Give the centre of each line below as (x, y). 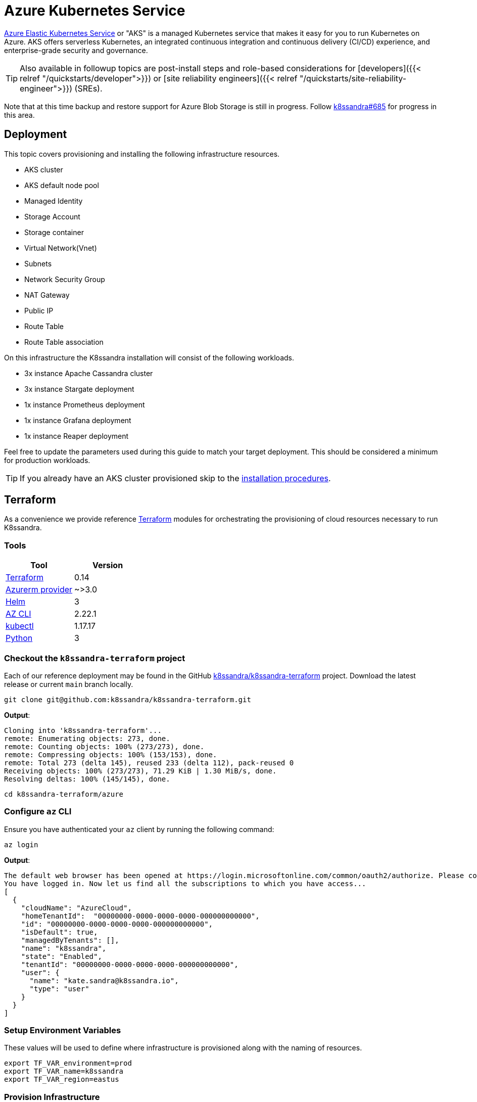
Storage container (54, 232)
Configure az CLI (38, 812)
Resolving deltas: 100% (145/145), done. (87, 779)
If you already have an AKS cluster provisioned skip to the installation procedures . (175, 478)
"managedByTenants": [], (70, 940)
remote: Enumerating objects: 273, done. (87, 738)
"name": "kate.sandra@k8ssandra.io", (104, 980)
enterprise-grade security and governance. (76, 50)
